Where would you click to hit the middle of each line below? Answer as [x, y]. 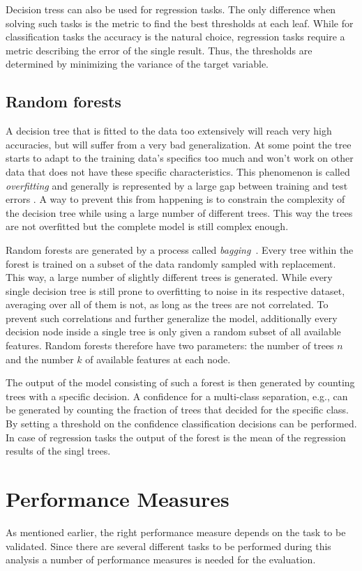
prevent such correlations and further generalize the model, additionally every [172, 318]
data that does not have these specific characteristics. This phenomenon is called [178, 171]
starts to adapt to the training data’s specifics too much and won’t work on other [180, 158]
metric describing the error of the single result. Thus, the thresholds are [159, 50]
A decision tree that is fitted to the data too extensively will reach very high [169, 131]
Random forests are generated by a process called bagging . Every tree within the [180, 249]
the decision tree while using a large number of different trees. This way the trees [179, 212]
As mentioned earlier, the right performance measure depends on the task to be [176, 532]
